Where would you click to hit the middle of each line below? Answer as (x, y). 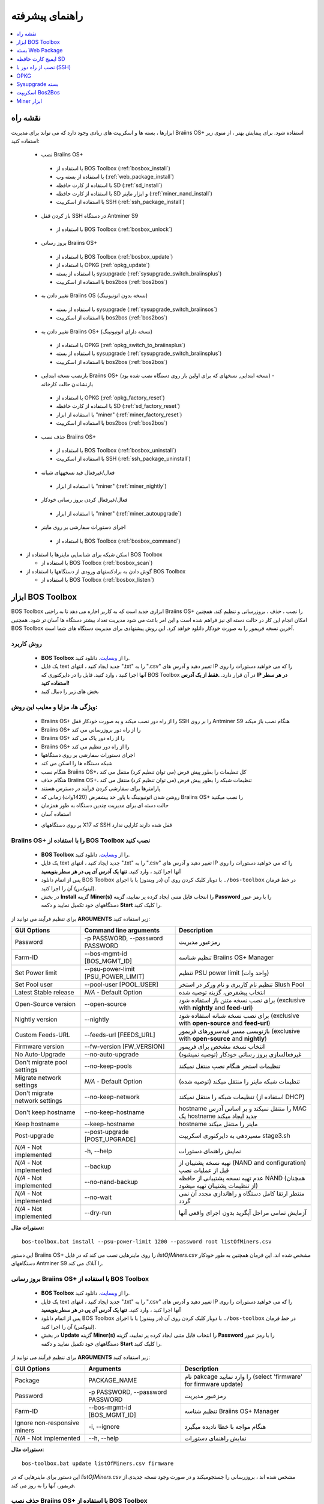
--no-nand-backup (111, 1182)
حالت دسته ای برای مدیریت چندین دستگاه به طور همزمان (105, 806)
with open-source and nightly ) (223, 1039)
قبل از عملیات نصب (204, 1170)
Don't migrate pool (41, 1062)
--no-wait (98, 1197)
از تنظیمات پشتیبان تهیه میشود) (218, 1186)
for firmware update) (213, 1384)
